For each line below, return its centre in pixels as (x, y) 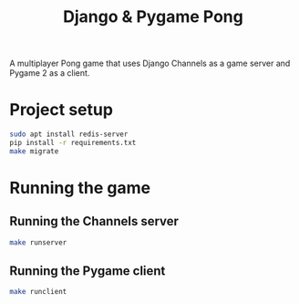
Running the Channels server (94, 221)
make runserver (38, 242)
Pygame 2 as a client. (50, 73)
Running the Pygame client (88, 271)
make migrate (34, 151)
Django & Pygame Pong (153, 17)
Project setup (62, 110)
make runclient (38, 292)
